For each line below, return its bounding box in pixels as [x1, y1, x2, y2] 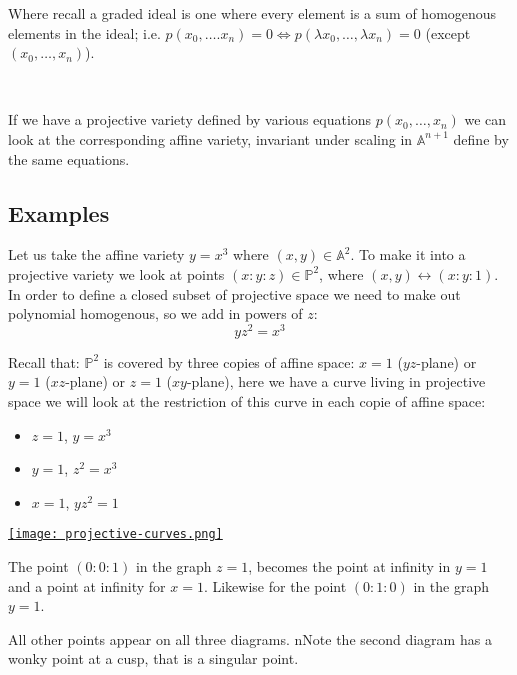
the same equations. [8, 148, 130, 169]
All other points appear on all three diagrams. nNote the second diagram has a [8, 628, 492, 649]
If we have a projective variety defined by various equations [8, 109, 372, 130]
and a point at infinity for [8, 575, 166, 596]
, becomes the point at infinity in [248, 556, 451, 577]
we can [464, 109, 507, 130]
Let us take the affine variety [8, 244, 185, 265]
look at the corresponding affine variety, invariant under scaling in [8, 128, 413, 149]
